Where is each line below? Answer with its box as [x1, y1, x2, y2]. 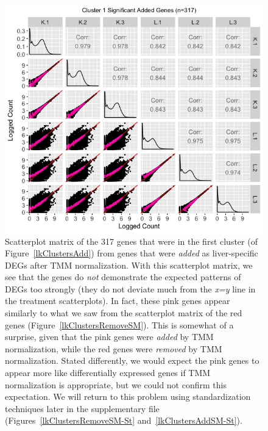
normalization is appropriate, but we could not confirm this [5, 378, 227, 391]
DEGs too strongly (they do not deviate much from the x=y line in [5, 282, 256, 295]
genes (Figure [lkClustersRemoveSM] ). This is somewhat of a [5, 318, 234, 331]
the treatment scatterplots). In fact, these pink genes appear [5, 294, 230, 307]
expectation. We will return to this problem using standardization [5, 390, 251, 403]
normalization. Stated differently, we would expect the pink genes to [5, 354, 259, 367]
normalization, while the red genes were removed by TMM [5, 342, 222, 355]
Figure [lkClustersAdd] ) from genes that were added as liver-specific [5, 247, 258, 259]
